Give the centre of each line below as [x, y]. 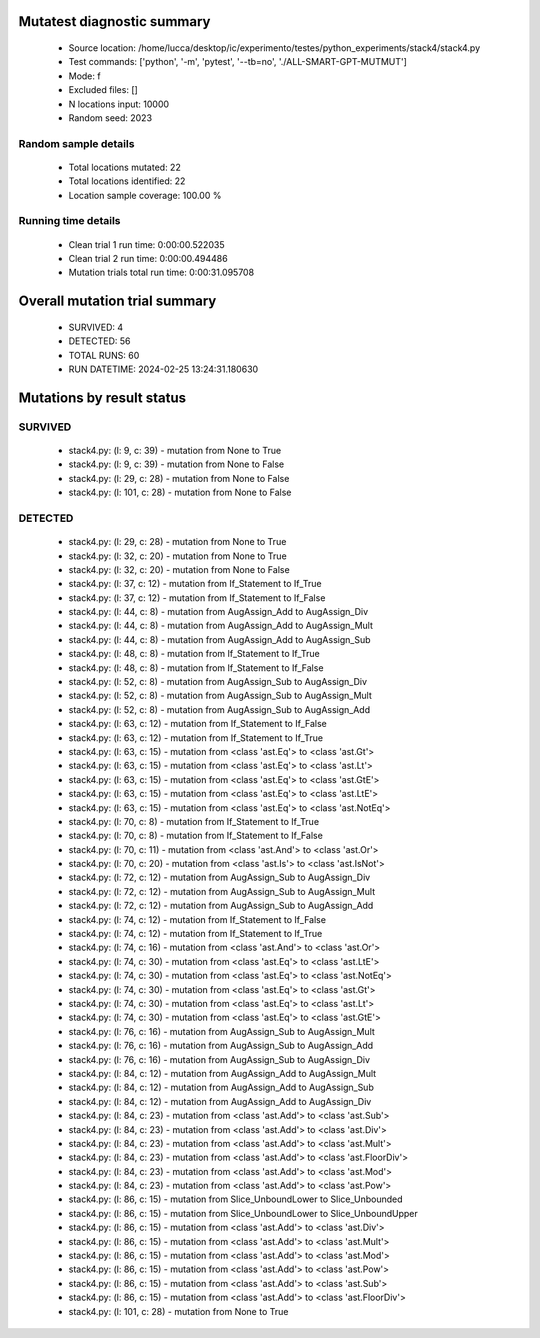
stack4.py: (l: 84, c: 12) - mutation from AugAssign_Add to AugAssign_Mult [222, 1073]
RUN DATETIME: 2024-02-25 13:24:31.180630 [163, 369]
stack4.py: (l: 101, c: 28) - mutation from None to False [180, 492]
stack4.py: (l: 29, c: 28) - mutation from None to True [177, 542]
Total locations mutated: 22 [125, 167]
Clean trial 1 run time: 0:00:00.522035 [146, 244]
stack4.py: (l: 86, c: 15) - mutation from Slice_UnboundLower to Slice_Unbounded [236, 1199]
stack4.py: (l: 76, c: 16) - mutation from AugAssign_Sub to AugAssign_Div [219, 1059]
